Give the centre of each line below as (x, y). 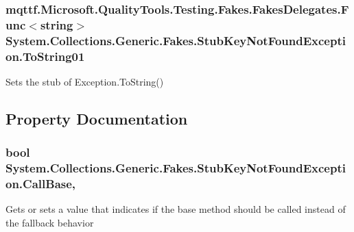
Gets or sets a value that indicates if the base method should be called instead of (176, 209)
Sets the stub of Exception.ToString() (85, 81)
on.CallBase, (41, 184)
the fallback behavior (50, 223)
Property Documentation (97, 118)
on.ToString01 (45, 56)
